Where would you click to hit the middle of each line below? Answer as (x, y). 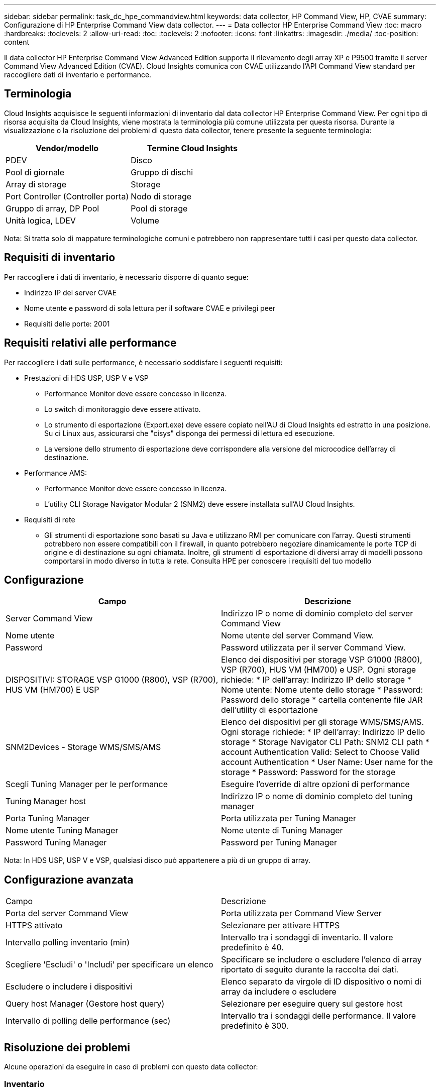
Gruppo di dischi (162, 172)
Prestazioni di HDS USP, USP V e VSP (86, 378)
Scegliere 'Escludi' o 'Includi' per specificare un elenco (109, 965)
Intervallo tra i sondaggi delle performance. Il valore (319, 1016)
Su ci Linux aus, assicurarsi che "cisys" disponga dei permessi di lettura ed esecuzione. (190, 433)
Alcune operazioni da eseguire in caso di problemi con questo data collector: (131, 1067)
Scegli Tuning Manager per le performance (87, 784)
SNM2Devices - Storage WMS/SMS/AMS (83, 747)
